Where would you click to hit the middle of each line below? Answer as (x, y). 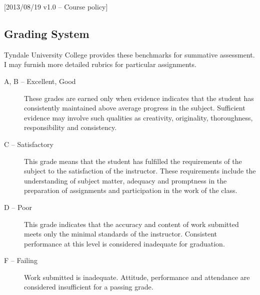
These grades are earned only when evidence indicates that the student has (139, 98)
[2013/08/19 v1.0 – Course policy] (56, 6)
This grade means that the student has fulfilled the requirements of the (133, 161)
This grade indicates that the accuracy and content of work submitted (131, 224)
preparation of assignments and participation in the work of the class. (131, 190)
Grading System (47, 33)
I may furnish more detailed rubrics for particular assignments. (100, 64)
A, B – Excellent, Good (40, 81)
